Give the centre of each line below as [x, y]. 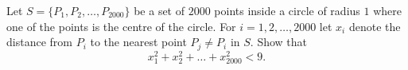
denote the [375, 26]
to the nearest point [138, 42]
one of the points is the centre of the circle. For [121, 26]
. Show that [279, 42]
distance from [39, 42]
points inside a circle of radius [287, 10]
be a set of [159, 10]
